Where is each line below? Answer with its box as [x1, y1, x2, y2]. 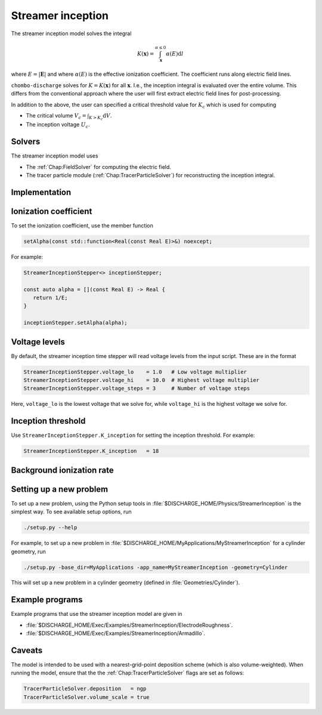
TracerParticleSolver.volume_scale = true [23, 694, 150, 701]
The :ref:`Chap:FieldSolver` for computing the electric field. [26, 163, 171, 170]
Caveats [11, 645, 43, 655]
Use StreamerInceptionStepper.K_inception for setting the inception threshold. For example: [11, 432, 255, 439]
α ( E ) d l [166, 50, 184, 57]
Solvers [11, 137, 41, 147]
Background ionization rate [11, 465, 114, 475]
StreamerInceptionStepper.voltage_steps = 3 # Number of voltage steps [23, 385, 250, 392]
